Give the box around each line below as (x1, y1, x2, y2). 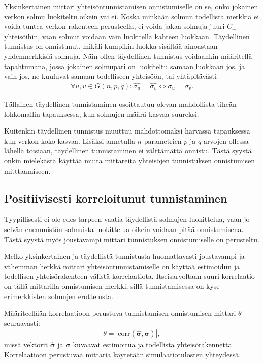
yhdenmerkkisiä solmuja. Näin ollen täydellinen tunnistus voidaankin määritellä (4, 50, 252, 61)
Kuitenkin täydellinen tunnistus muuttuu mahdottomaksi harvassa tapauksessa (4, 125, 250, 136)
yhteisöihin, (4, 30, 40, 41)
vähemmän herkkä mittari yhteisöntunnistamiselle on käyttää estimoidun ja (4, 260, 240, 271)
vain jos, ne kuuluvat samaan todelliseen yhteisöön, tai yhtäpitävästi (4, 71, 217, 81)
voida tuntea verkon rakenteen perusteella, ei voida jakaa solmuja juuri (4, 21, 225, 31)
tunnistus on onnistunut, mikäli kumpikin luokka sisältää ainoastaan (4, 41, 218, 51)
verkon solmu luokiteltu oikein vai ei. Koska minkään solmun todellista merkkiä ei (4, 11, 259, 21)
